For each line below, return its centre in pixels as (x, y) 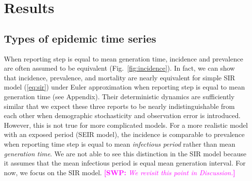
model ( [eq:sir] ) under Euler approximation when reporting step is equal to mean (125, 87)
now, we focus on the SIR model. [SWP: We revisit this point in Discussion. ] (120, 172)
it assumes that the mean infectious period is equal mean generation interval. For (125, 163)
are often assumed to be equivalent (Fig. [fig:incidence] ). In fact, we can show (119, 68)
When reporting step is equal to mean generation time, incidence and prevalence (124, 58)
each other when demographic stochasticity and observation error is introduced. (122, 115)
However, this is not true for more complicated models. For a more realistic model (126, 125)
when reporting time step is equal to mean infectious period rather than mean (120, 143)
